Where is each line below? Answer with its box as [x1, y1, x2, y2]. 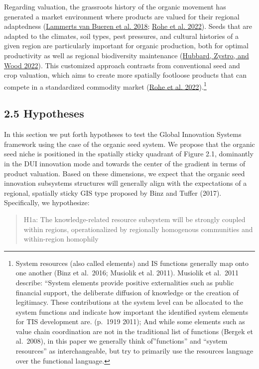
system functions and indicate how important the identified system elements [15, 306, 249, 317]
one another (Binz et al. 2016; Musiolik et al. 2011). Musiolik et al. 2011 [15, 267, 239, 278]
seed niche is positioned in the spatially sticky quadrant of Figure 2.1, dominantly [4, 148, 254, 159]
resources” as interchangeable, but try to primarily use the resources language [15, 346, 254, 356]
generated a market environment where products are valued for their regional [4, 11, 240, 21]
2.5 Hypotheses [4, 106, 84, 121]
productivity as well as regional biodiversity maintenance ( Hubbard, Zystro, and [4, 50, 249, 60]
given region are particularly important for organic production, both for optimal [4, 40, 249, 51]
